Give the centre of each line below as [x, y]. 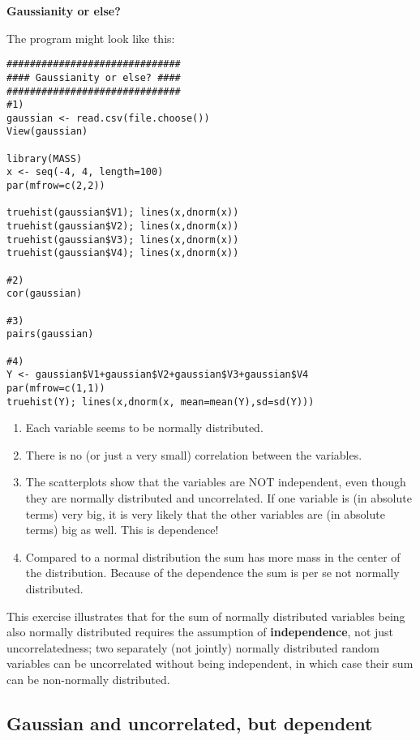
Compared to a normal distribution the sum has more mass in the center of [213, 556]
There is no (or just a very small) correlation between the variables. [194, 454]
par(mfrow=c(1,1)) [56, 388]
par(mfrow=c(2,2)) [56, 186]
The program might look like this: [91, 38]
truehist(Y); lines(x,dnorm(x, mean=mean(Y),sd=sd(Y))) [161, 402]
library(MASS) [45, 158]
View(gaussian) [47, 132]
